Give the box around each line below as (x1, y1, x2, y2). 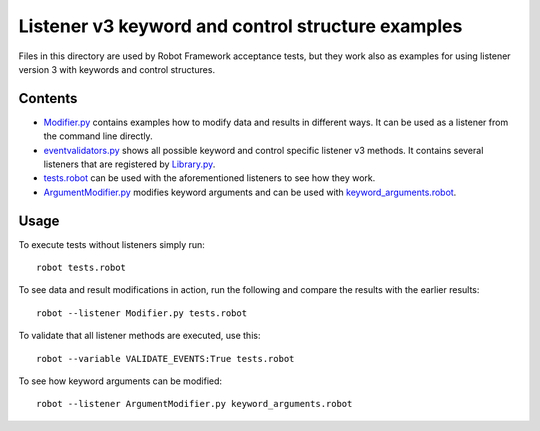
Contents (18, 90, 78, 107)
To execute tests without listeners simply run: (18, 238, 205, 250)
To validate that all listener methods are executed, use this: (18, 330, 261, 342)
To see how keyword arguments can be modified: (18, 375, 223, 387)
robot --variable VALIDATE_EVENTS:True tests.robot (36, 353, 295, 364)
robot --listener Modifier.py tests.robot (36, 307, 248, 319)
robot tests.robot (36, 262, 127, 274)
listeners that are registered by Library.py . (43, 158, 216, 170)
